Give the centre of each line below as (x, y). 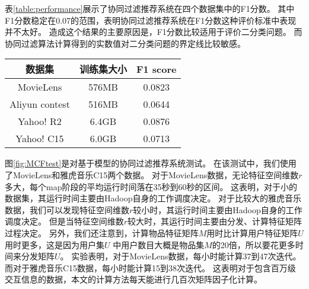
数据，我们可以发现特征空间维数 (67, 209)
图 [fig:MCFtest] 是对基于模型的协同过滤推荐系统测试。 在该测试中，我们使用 (151, 163)
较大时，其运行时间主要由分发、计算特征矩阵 (215, 221)
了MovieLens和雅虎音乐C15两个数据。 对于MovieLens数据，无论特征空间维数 (152, 174)
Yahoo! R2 (40, 121)
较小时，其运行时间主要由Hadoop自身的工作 (218, 209)
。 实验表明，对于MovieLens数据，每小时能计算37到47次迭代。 (181, 256)
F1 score (156, 69)
